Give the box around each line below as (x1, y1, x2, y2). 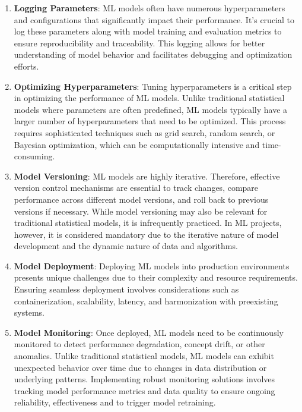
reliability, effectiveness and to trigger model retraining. (14, 396, 216, 408)
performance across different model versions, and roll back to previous (14, 193, 269, 205)
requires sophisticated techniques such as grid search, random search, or (14, 126, 275, 139)
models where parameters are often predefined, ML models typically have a (14, 103, 288, 115)
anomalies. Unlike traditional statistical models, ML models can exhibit (14, 350, 274, 362)
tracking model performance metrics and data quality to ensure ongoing (14, 384, 275, 397)
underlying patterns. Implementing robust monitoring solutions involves (14, 373, 275, 385)
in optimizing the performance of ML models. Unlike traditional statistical (14, 92, 285, 104)
